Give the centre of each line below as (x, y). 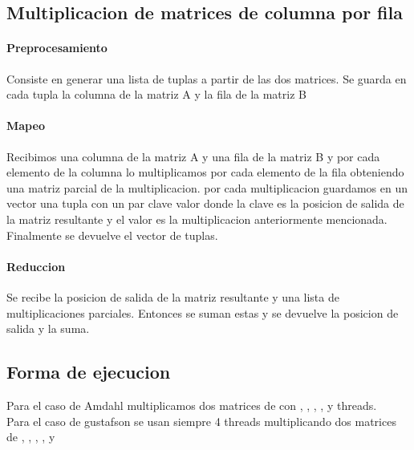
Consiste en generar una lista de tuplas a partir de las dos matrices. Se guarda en (207, 78)
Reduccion (36, 266)
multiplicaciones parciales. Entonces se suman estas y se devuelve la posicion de (203, 312)
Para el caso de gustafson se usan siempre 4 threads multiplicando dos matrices (201, 421)
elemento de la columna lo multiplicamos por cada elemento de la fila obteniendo (205, 172)
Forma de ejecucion (89, 372)
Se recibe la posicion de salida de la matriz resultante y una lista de (173, 296)
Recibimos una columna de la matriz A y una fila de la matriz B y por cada (193, 156)
